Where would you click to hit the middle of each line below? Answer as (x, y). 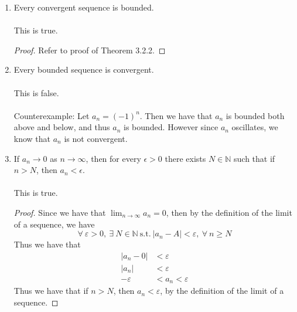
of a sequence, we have (54, 224)
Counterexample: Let (52, 115)
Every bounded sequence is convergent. (84, 69)
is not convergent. (96, 138)
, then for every (113, 158)
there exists (185, 158)
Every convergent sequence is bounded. (84, 7)
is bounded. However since (171, 127)
